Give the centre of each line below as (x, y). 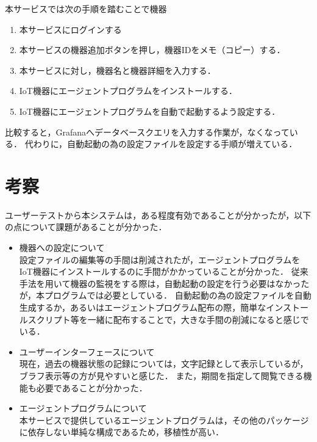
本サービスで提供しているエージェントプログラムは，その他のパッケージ (164, 420)
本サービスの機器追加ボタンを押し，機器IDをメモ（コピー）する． (152, 50)
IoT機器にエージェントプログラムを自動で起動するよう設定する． (150, 111)
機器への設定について (62, 248)
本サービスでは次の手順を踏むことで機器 (86, 9)
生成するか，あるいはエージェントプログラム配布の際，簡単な (143, 307)
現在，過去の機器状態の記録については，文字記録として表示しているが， (164, 364)
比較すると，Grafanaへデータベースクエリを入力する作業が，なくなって (147, 132)
